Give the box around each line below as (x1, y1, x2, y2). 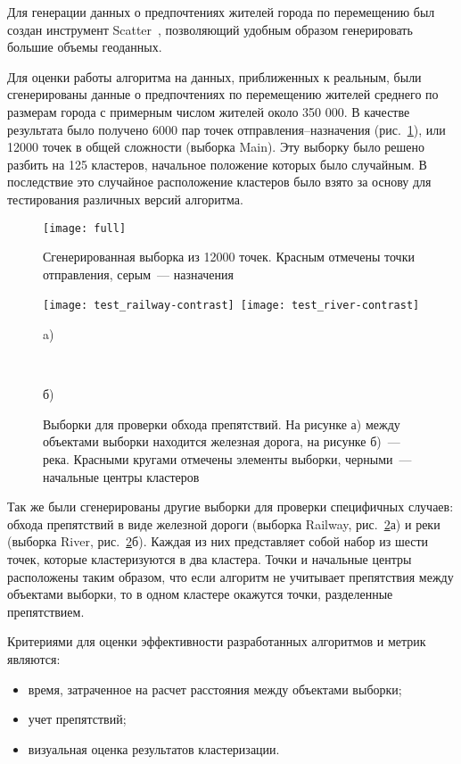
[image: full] (43, 221, 127, 235)
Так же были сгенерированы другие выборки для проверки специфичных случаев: (7, 497, 454, 516)
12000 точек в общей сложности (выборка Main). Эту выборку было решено (7, 137, 425, 156)
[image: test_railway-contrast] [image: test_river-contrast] (43, 299, 420, 312)
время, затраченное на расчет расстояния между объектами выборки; (28, 679, 402, 698)
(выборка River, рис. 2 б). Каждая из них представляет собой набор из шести (7, 532, 429, 551)
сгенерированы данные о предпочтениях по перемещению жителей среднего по (7, 85, 439, 104)
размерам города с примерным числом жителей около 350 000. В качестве (7, 102, 410, 120)
